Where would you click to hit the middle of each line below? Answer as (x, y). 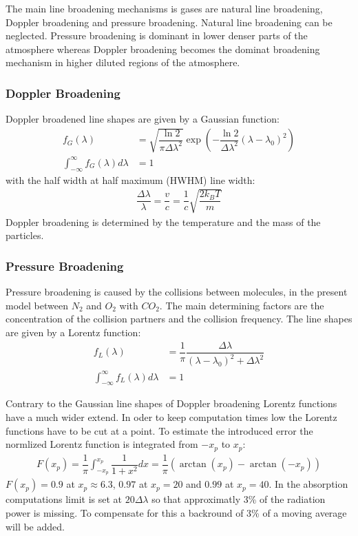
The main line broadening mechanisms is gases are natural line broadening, (164, 8)
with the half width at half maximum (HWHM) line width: (130, 179)
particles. (25, 235)
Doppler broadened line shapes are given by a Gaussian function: (143, 119)
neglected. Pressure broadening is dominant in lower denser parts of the (157, 35)
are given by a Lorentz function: (73, 332)
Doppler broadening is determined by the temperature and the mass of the (163, 221)
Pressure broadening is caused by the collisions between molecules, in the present (177, 292)
